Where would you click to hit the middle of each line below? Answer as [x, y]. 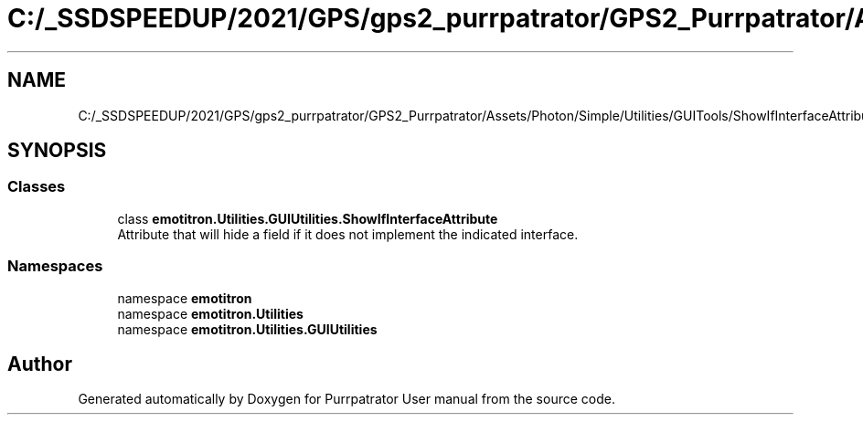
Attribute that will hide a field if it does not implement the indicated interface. [348, 234]
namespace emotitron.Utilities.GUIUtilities [247, 329]
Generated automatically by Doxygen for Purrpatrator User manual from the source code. [346, 399]
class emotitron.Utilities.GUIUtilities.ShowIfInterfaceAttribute [308, 218]
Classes [37, 187]
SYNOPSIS [57, 151]
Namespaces [55, 266]
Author [40, 364]
